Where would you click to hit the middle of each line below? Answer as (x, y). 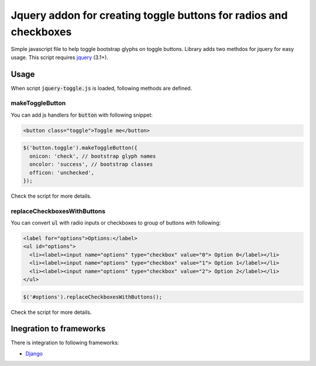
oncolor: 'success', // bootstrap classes (91, 165)
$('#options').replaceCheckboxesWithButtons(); (92, 297)
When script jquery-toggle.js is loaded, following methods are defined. (102, 88)
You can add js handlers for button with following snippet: (82, 115)
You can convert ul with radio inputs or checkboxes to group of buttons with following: (116, 223)
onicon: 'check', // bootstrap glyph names (93, 156)
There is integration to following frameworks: (65, 343)
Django (34, 353)
